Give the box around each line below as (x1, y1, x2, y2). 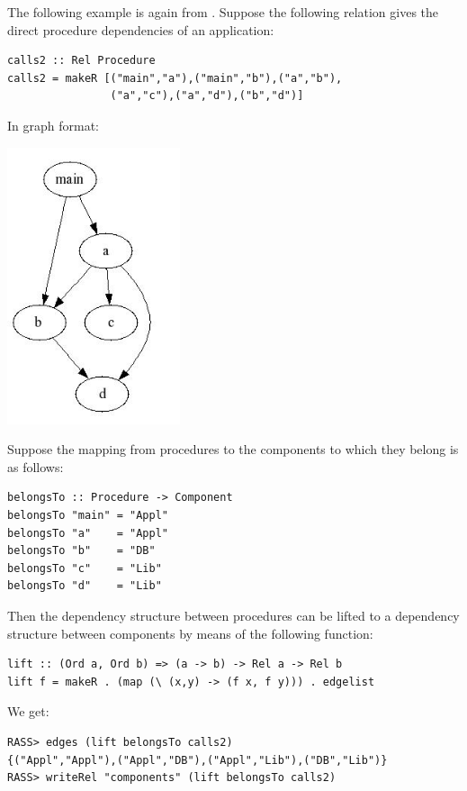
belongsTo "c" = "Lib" (7, 561, 162, 575)
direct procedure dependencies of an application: (7, 20, 274, 39)
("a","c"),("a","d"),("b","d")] (110, 89, 304, 103)
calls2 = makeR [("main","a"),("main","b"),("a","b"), (7, 71, 343, 85)
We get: (7, 702, 49, 721)
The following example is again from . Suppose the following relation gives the (7, 3, 439, 21)
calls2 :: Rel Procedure (7, 54, 156, 68)
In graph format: (7, 115, 99, 134)
